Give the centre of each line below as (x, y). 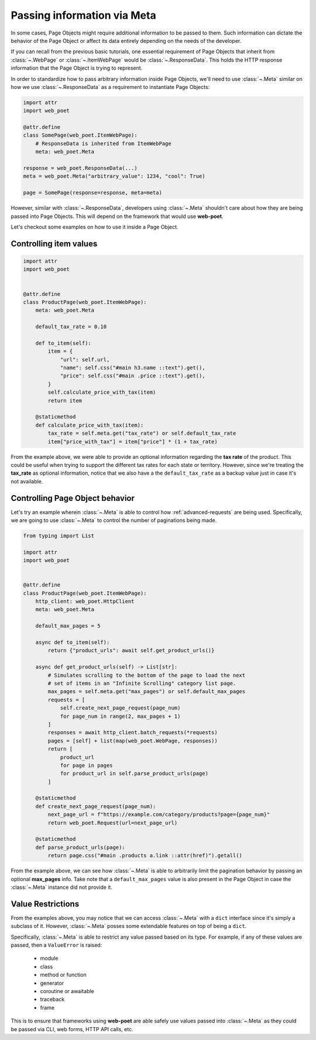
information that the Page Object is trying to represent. (77, 68)
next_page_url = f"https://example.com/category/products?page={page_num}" (159, 815)
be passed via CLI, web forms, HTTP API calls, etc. (72, 1029)
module (49, 959)
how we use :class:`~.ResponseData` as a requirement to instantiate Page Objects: (110, 87)
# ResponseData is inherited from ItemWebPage (104, 143)
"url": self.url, (85, 359)
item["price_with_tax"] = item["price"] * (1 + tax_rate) (133, 441)
